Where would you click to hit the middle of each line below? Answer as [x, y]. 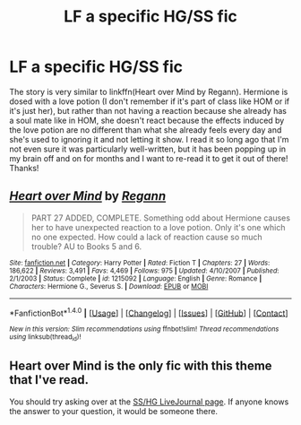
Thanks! [24, 168]
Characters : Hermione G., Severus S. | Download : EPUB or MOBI [109, 286]
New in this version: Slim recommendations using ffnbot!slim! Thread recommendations [144, 329]
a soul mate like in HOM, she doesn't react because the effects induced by [147, 120]
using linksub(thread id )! [45, 338]
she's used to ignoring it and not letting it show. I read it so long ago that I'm [149, 139]
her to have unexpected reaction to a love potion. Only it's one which [158, 227]
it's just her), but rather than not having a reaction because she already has [148, 110]
